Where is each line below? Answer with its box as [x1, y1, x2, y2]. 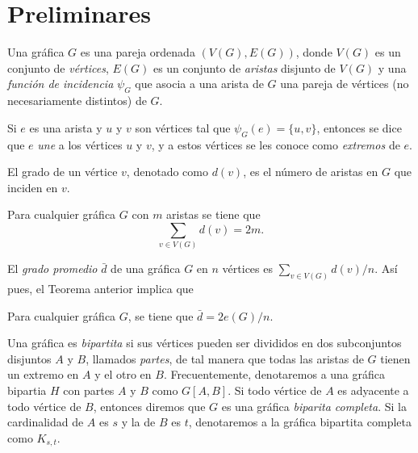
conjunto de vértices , [7, 59, 109, 76]
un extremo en [7, 366, 79, 383]
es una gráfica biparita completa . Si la [221, 397, 407, 414]
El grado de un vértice [7, 163, 118, 180]
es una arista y [29, 119, 102, 136]
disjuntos [7, 350, 52, 367]
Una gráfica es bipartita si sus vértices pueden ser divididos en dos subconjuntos [7, 334, 402, 351]
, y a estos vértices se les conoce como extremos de [151, 136, 400, 153]
